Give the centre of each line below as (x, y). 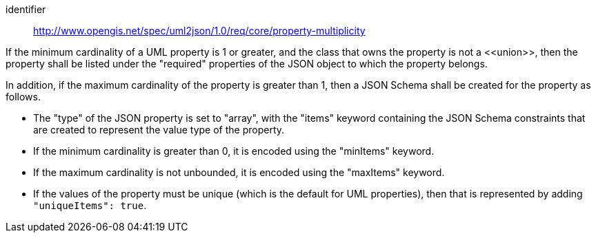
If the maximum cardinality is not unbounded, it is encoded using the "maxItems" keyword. (239, 172)
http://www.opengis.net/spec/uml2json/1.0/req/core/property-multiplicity (199, 31)
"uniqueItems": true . (90, 205)
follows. (23, 97)
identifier (26, 9)
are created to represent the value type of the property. (159, 130)
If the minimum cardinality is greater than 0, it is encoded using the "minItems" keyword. (234, 151)
